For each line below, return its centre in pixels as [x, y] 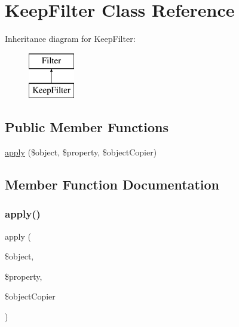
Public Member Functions [87, 127]
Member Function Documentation [112, 184]
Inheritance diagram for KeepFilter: [70, 39]
